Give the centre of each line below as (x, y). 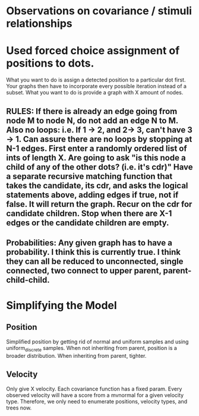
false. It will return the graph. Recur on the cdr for (99, 204)
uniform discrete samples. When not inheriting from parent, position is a (91, 349)
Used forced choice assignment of (93, 51)
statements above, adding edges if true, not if (92, 195)
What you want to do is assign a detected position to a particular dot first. (96, 80)
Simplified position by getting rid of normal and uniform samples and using (97, 341)
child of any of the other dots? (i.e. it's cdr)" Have (99, 167)
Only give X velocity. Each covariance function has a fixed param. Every (94, 389)
